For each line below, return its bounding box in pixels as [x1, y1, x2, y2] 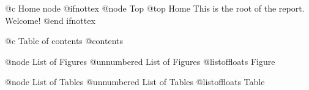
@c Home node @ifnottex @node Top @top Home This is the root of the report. [5, 2, 305, 14]
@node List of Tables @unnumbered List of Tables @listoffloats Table [5, 75, 265, 88]
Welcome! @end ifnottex [5, 13, 95, 26]
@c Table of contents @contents [5, 34, 124, 47]
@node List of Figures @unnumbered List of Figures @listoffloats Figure [5, 54, 275, 67]
